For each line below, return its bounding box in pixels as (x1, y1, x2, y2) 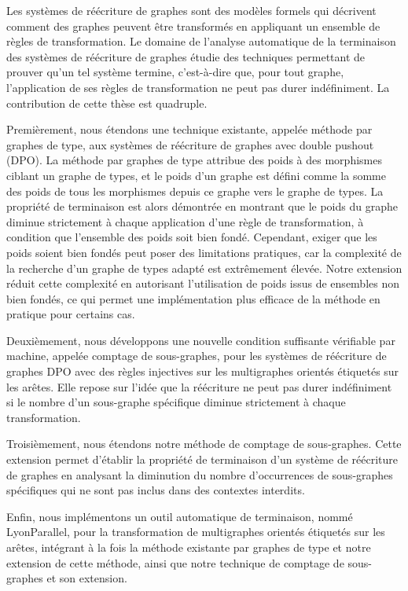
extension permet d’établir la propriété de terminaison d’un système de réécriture (6, 451, 399, 468)
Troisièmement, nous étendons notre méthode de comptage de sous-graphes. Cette (6, 435, 402, 452)
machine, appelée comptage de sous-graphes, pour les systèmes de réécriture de (6, 347, 387, 364)
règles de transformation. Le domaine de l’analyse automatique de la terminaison (6, 33, 396, 50)
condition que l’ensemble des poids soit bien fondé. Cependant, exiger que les (6, 229, 377, 245)
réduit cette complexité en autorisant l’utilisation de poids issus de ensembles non (6, 275, 400, 292)
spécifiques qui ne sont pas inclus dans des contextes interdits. (6, 482, 305, 498)
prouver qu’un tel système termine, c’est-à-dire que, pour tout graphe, (6, 64, 344, 80)
